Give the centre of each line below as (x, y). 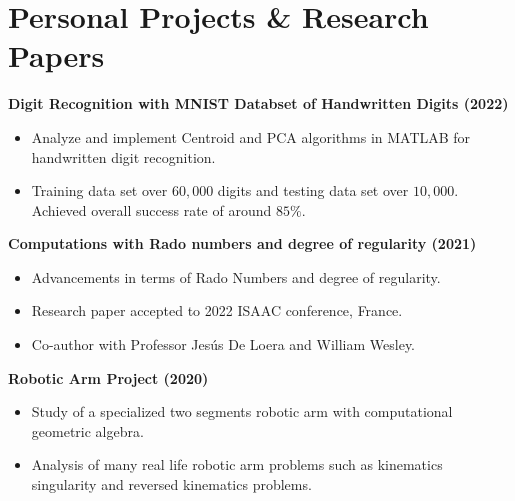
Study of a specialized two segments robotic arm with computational (242, 411)
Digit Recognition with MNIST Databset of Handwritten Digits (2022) (258, 103)
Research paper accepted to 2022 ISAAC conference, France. (217, 310)
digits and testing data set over (313, 190)
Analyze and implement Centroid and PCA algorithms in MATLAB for (251, 136)
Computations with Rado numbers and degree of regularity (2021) (242, 243)
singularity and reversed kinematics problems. (171, 484)
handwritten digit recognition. (123, 156)
